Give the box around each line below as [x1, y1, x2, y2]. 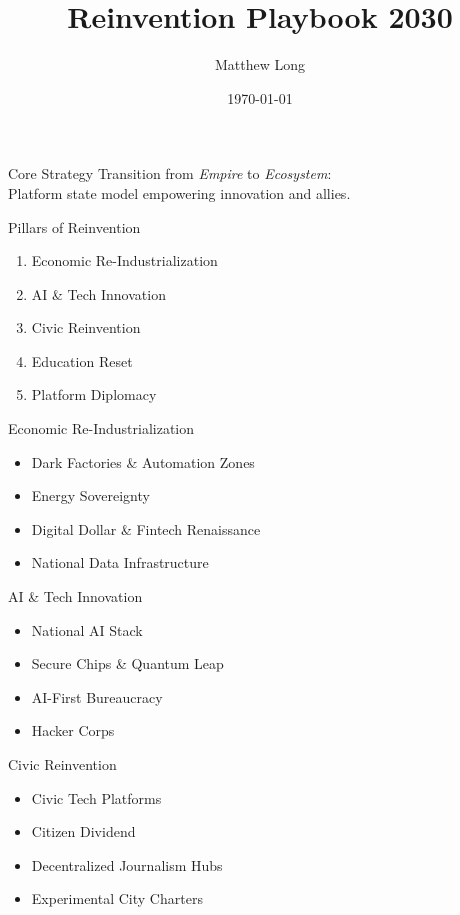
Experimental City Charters [31, 888, 203, 909]
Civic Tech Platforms [31, 787, 162, 808]
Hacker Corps [31, 720, 115, 741]
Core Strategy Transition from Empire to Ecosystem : [8, 163, 332, 184]
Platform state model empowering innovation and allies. [8, 182, 351, 203]
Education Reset [31, 350, 133, 371]
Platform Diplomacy [31, 384, 157, 405]
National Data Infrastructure [31, 552, 209, 573]
